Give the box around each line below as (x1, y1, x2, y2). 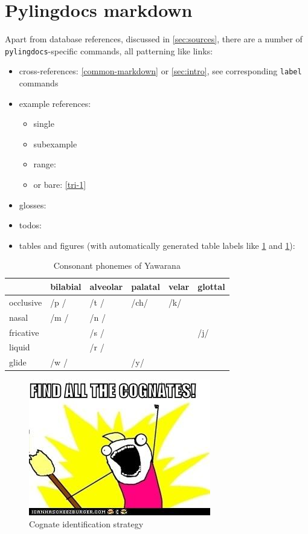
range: (33, 158, 56, 170)
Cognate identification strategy (29, 517, 144, 530)
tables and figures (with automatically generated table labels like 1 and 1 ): (19, 239, 295, 251)
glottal (197, 280, 225, 292)
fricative (9, 326, 39, 338)
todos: (19, 219, 42, 231)
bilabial (50, 280, 82, 292)
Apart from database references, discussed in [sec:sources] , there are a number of (5, 33, 303, 45)
